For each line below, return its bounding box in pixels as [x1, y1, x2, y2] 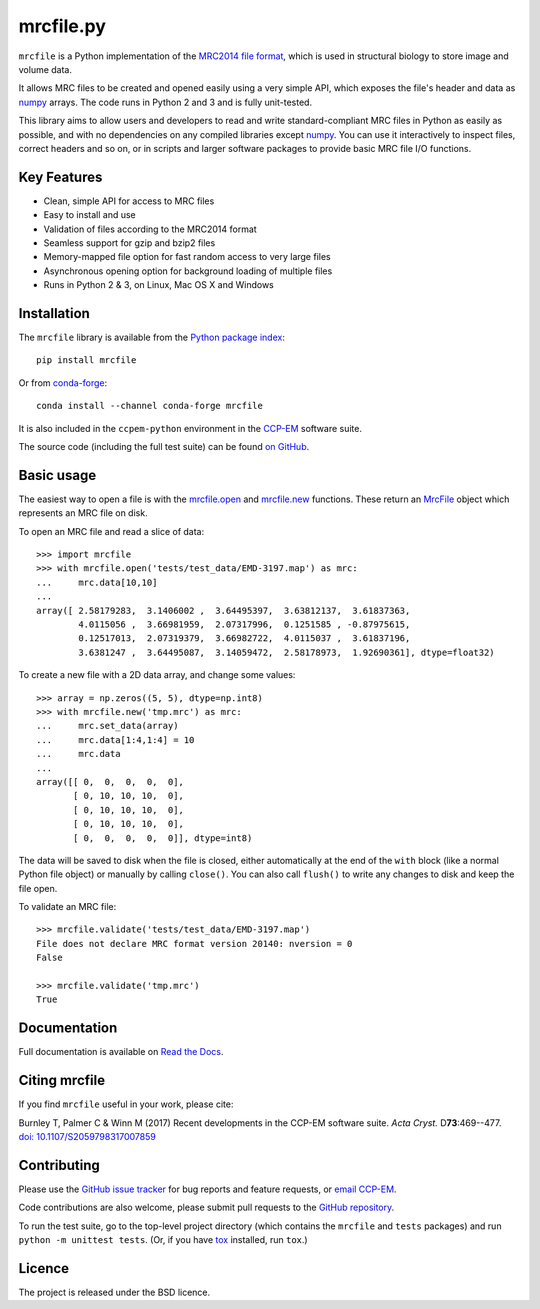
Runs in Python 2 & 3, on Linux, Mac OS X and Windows [43, 279, 274, 291]
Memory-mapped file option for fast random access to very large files [43, 251, 331, 263]
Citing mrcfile [18, 1072, 105, 1089]
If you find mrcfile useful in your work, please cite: [18, 1098, 234, 1110]
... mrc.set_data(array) [36, 720, 179, 732]
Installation [18, 305, 90, 322]
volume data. [18, 63, 72, 75]
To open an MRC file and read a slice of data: [18, 525, 205, 537]
